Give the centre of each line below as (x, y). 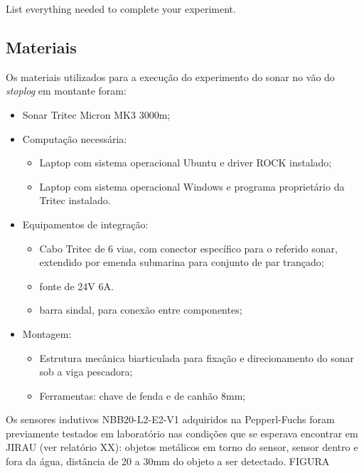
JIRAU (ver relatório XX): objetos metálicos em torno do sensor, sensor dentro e (182, 447)
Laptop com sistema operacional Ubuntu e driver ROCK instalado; (186, 163)
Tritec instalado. (75, 200)
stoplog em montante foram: (66, 91)
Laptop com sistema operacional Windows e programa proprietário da (192, 186)
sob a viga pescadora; (86, 372)
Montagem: (47, 333)
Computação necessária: (75, 138)
